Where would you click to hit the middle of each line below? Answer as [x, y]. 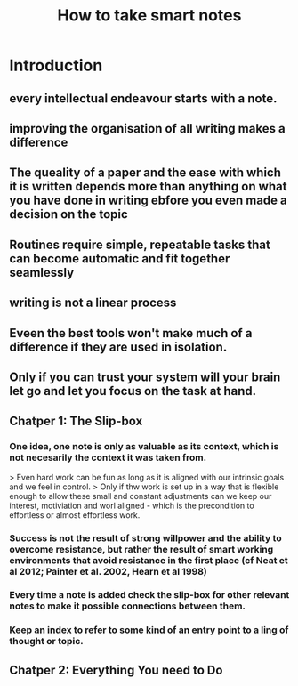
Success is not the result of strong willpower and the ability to [145, 537]
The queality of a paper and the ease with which [145, 173]
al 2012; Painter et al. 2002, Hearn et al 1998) [108, 571]
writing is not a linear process [93, 303]
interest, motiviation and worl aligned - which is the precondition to [132, 505]
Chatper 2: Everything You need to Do [116, 670]
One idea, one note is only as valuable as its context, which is [144, 447]
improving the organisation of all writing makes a [148, 129]
